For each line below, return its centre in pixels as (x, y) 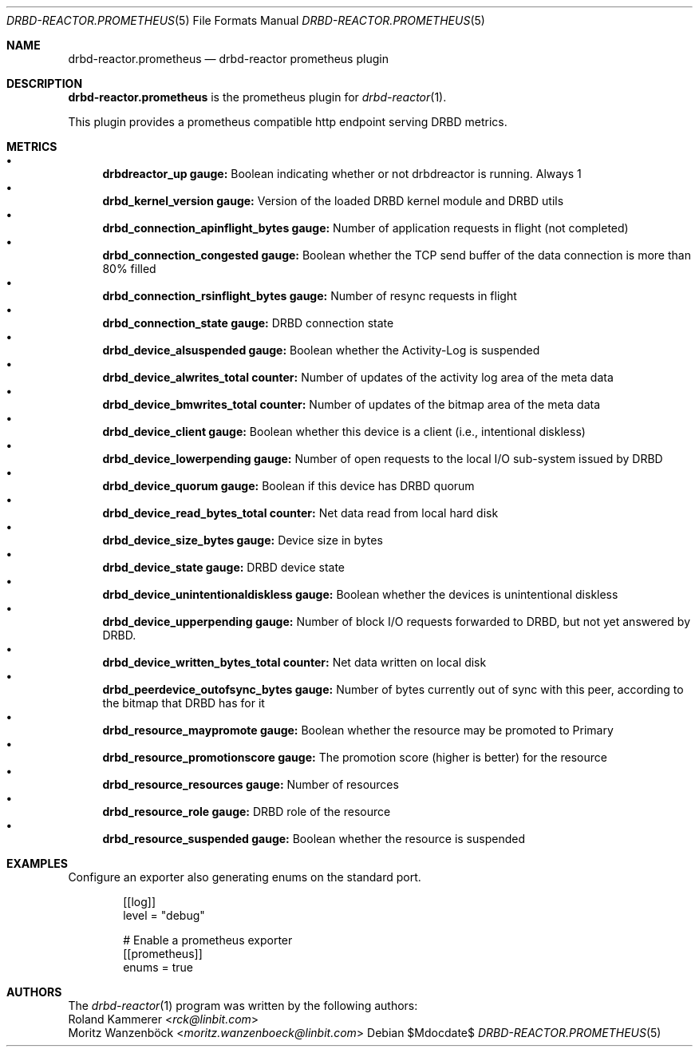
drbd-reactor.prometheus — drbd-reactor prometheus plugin (228, 59)
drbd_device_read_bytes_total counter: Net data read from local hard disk (300, 513)
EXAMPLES (37, 863)
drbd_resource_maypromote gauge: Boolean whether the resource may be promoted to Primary (358, 730)
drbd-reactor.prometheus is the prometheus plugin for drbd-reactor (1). (257, 97)
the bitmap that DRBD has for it (184, 703)
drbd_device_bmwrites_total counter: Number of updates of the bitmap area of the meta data (351, 404)
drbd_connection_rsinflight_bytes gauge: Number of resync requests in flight (310, 296)
